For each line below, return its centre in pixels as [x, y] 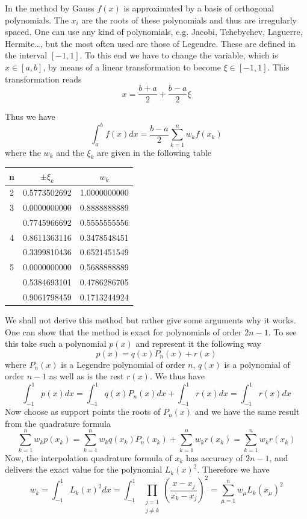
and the [70, 152]
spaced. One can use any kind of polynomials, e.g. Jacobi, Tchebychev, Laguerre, [154, 32]
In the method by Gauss [50, 8]
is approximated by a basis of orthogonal [199, 8]
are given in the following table [154, 152]
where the [23, 152]
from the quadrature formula [58, 423]
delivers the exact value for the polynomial [84, 469]
